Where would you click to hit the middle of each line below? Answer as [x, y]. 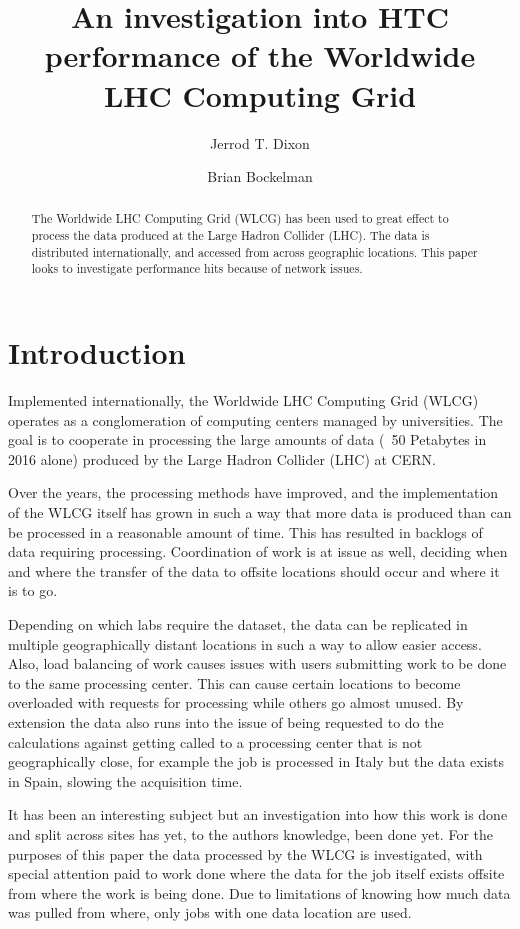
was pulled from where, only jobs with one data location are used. [210, 912]
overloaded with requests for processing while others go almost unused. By [236, 702]
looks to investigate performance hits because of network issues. [197, 268]
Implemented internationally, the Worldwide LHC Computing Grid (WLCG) [243, 400]
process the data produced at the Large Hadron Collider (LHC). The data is [230, 235]
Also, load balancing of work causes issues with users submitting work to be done [257, 663]
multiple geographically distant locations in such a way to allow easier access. [245, 643]
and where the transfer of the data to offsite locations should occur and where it [254, 570]
